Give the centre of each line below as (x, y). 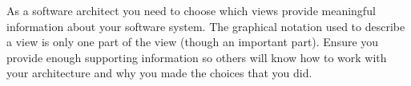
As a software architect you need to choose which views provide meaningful (191, 10)
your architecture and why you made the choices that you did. (159, 73)
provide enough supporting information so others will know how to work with (197, 57)
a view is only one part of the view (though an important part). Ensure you (193, 42)
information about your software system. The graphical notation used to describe (206, 26)
